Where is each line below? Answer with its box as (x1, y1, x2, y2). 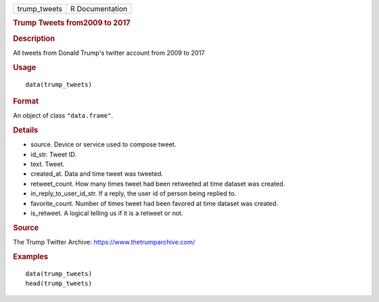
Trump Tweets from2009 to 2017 (13, 18, 131, 28)
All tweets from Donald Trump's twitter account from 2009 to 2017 (13, 48, 205, 57)
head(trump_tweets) (25, 280, 93, 287)
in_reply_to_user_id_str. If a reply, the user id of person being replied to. (30, 189, 237, 198)
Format (13, 96, 39, 106)
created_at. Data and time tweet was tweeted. (30, 170, 164, 178)
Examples (13, 252, 48, 261)
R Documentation (70, 4, 128, 13)
